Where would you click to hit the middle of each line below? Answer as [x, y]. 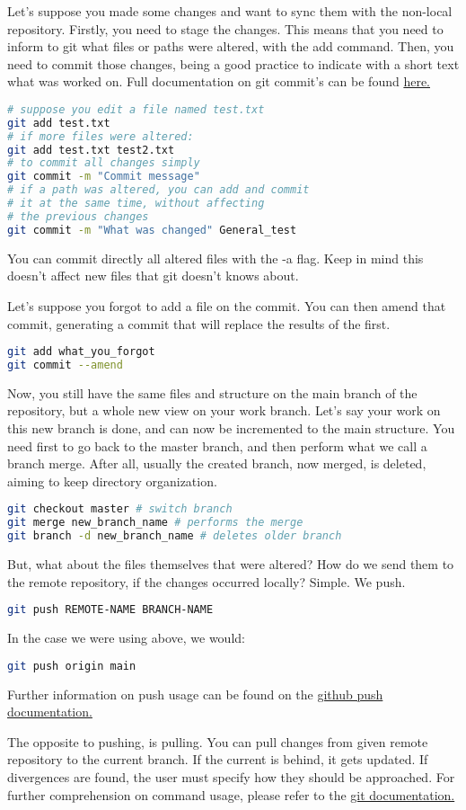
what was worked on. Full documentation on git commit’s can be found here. [219, 81]
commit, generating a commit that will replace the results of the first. [199, 323]
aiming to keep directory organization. [112, 481]
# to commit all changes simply [104, 163]
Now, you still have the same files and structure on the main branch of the [212, 392]
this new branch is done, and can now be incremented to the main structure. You [231, 428]
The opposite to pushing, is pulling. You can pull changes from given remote [218, 741]
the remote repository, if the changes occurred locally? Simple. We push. [207, 581]
